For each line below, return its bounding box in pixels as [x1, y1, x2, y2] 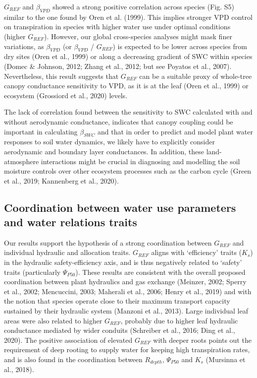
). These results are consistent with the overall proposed [75, 266, 246, 277]
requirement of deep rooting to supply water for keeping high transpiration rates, [4, 344, 250, 355]
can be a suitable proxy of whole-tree [139, 70, 252, 81]
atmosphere [4, 156, 39, 166]
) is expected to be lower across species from [112, 41, 247, 51]
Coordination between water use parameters [4, 199, 236, 215]
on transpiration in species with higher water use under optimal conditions [4, 21, 231, 32]
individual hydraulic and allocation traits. [4, 247, 131, 257]
